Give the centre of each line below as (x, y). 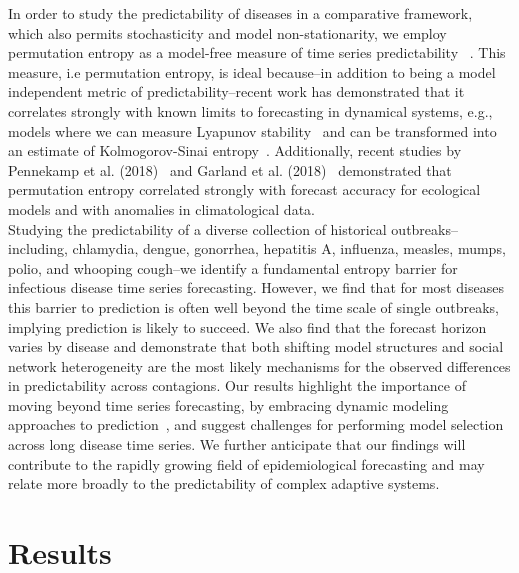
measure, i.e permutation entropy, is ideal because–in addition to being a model (252, 71)
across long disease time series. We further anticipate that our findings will (237, 444)
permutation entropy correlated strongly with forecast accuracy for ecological (244, 189)
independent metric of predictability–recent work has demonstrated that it (236, 91)
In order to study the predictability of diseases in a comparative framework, (240, 13)
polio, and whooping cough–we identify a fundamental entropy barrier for (233, 267)
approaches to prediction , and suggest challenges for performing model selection (256, 424)
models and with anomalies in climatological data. (161, 208)
